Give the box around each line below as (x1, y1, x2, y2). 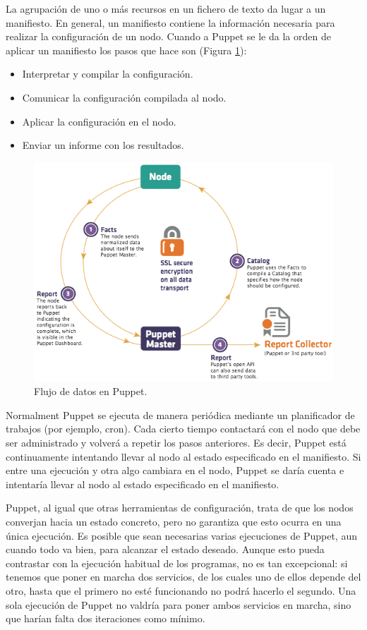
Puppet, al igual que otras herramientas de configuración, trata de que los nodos (6, 500, 354, 515)
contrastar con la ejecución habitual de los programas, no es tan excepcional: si (6, 555, 348, 570)
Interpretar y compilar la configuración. (22, 66, 193, 81)
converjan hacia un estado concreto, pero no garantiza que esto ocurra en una (6, 514, 342, 529)
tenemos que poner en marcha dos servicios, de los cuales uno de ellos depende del (6, 569, 361, 584)
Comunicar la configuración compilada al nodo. (22, 90, 227, 104)
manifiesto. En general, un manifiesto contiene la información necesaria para (6, 15, 335, 30)
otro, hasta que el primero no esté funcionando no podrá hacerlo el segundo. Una (6, 583, 356, 598)
